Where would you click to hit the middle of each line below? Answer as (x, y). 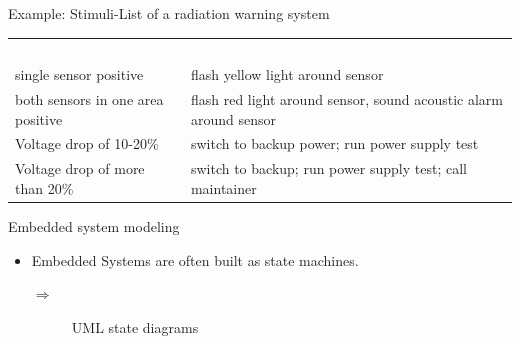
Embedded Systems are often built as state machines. (195, 259)
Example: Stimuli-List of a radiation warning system (169, 13)
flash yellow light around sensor (287, 74)
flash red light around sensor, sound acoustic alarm (346, 99)
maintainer (223, 187)
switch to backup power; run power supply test (334, 143)
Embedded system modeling (94, 226)
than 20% (44, 187)
